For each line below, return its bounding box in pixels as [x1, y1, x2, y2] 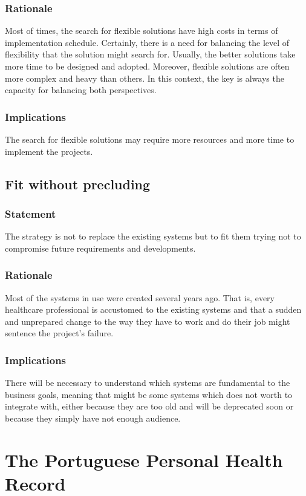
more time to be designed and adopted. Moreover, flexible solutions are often [5, 60, 290, 72]
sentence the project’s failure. [5, 327, 114, 339]
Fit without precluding [5, 174, 151, 193]
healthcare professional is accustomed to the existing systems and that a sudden [5, 303, 302, 316]
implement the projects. [5, 145, 93, 157]
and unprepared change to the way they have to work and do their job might [5, 315, 290, 327]
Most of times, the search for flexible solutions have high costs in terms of [5, 24, 278, 37]
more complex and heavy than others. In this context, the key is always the [5, 71, 284, 84]
